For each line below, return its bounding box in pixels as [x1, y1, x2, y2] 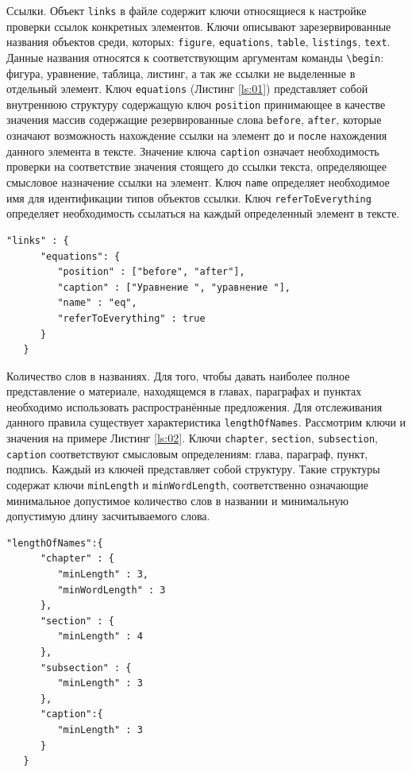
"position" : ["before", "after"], [57, 266, 245, 278]
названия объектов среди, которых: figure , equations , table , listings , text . [6, 33, 391, 50]
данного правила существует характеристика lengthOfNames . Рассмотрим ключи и [6, 414, 406, 430]
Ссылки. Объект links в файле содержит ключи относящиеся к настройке [6, 2, 367, 18]
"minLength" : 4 [57, 631, 143, 643]
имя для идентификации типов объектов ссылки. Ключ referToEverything [6, 189, 372, 206]
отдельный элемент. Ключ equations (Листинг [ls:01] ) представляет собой [6, 80, 368, 97]
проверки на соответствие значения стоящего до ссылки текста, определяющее [6, 158, 387, 175]
